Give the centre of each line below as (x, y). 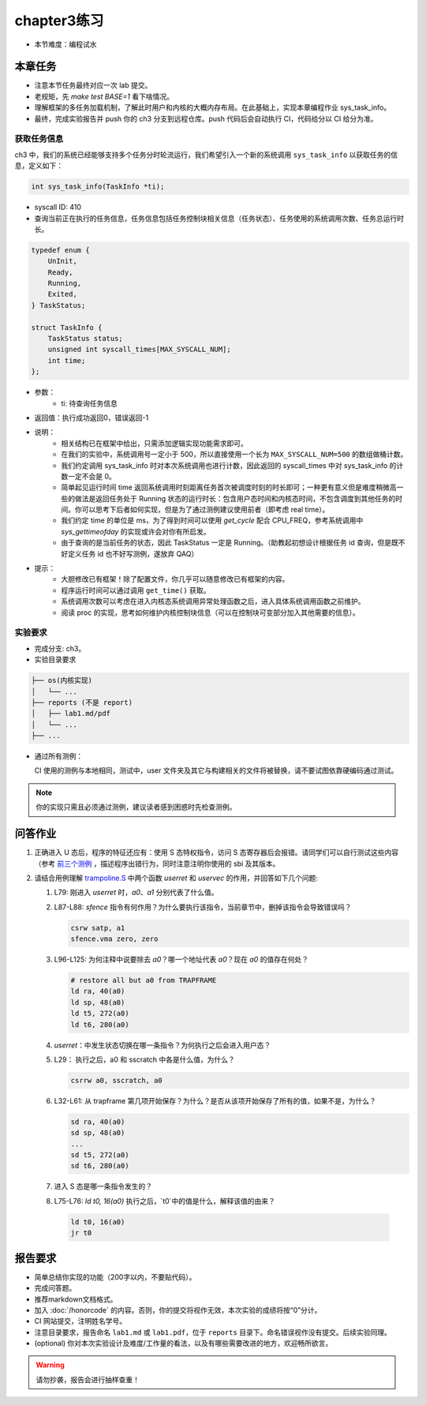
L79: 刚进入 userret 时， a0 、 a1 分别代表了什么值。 (136, 893)
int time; (67, 360)
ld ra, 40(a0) (98, 991)
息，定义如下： (39, 166)
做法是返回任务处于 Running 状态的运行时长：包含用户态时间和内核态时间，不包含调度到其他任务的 (235, 498)
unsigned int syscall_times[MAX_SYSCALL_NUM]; (140, 350)
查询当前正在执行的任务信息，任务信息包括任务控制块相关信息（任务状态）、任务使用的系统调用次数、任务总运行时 (219, 218)
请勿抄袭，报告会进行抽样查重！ (88, 1379)
